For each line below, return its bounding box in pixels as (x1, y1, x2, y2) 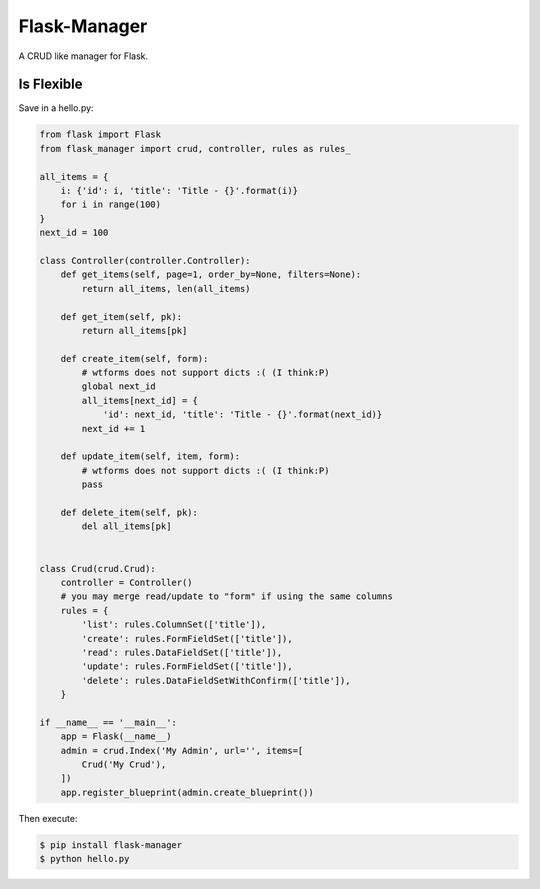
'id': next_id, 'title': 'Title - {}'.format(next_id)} (102, 409, 383, 420)
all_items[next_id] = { (81, 395, 199, 406)
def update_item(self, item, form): (60, 451, 240, 462)
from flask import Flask (39, 129, 162, 140)
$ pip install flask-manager (39, 839, 183, 850)
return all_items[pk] (81, 325, 188, 336)
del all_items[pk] (81, 521, 172, 532)
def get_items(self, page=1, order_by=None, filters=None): (60, 269, 362, 280)
